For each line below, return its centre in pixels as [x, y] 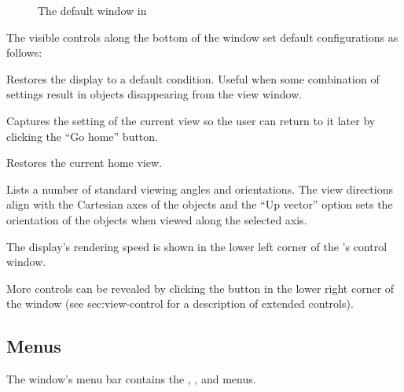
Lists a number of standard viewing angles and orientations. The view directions [200, 189]
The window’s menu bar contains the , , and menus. [131, 379]
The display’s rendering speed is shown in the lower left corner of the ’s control [197, 246]
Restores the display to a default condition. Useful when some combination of [193, 78]
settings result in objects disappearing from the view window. [154, 94]
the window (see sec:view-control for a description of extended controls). [180, 303]
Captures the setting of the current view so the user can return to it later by [191, 120]
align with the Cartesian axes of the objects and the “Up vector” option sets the [200, 204]
